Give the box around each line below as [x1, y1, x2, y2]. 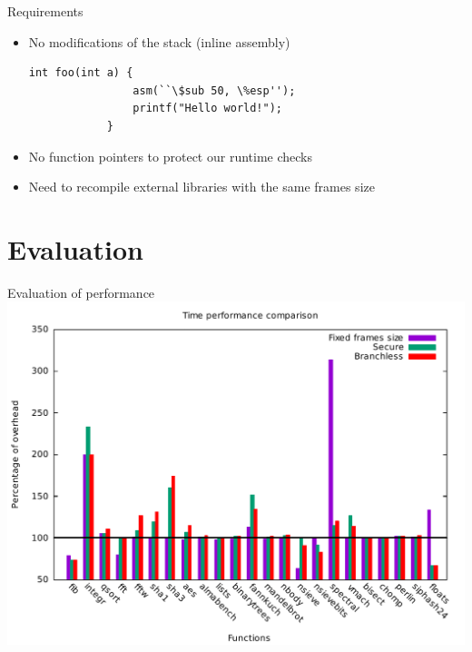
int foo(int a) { [28, 66, 133, 80]
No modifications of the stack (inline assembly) [28, 32, 290, 51]
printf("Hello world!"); [133, 102, 282, 115]
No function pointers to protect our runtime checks [28, 146, 312, 165]
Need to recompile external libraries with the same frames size [28, 177, 375, 196]
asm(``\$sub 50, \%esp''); [133, 84, 296, 97]
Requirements [7, 2, 84, 20]
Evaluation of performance [7, 282, 155, 301]
